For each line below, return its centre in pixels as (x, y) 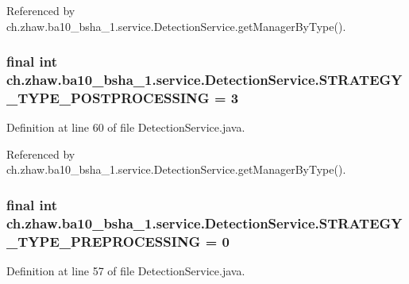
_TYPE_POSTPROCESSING (108, 97)
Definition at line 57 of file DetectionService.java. (126, 271)
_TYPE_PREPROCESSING (104, 241)
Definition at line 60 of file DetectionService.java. (126, 127)
